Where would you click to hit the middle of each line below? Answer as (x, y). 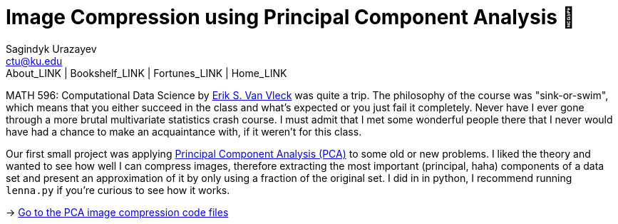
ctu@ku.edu (34, 61)
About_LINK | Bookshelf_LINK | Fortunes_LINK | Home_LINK (146, 73)
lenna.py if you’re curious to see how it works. (118, 190)
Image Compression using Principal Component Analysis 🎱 (290, 17)
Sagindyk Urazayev (51, 49)
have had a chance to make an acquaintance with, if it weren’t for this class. (184, 131)
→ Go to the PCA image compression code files (117, 212)
